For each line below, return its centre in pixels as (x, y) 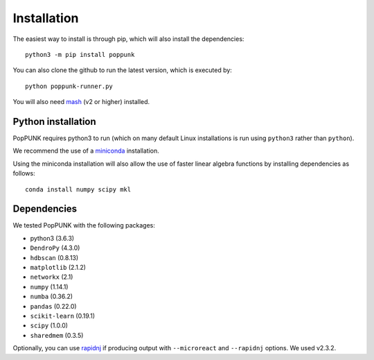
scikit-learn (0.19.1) (63, 316)
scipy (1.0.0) (49, 325)
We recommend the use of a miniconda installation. (86, 151)
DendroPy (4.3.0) (55, 248)
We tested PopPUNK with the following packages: (84, 225)
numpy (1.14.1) (49, 286)
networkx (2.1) (52, 277)
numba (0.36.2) (51, 297)
